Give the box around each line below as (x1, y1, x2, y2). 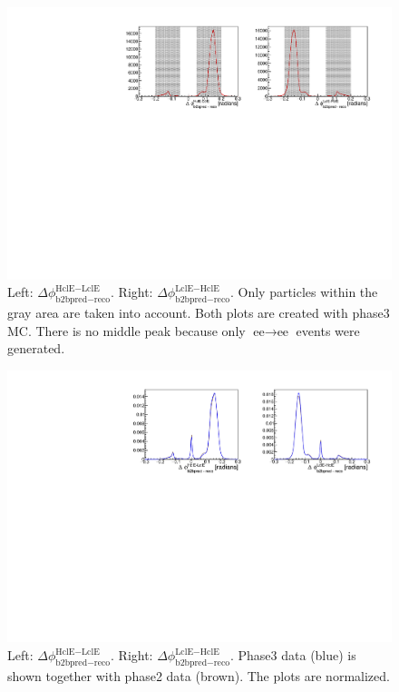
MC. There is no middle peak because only (7, 321, 246, 340)
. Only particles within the (229, 282, 378, 302)
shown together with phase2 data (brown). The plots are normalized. (7, 666, 390, 685)
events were (296, 321, 360, 340)
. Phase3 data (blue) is (229, 646, 356, 665)
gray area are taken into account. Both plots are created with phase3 (7, 303, 390, 322)
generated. (7, 339, 65, 358)
